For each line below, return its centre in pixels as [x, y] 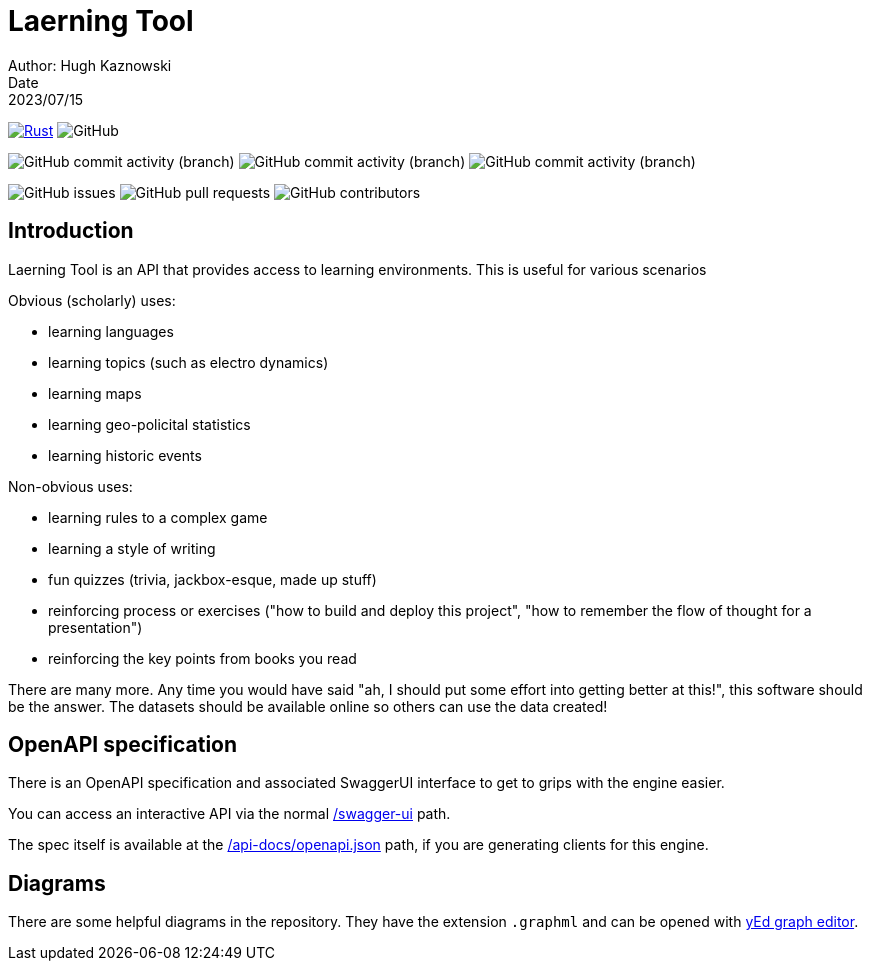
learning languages [111, 331]
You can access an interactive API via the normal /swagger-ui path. [229, 814]
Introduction [71, 231]
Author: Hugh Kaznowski [90, 65]
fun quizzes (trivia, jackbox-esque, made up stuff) [212, 579]
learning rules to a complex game [158, 517]
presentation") [95, 627]
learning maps [95, 393]
